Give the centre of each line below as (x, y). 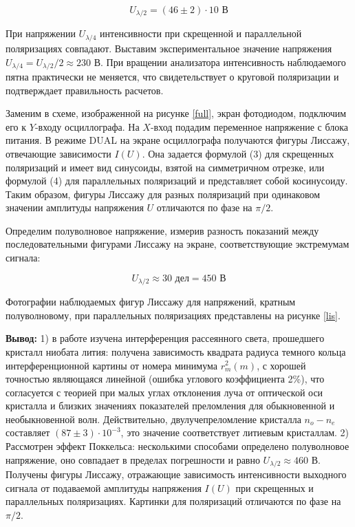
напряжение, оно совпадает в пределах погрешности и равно (133, 459)
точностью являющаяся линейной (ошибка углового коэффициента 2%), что (165, 379)
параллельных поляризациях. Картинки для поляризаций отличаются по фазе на (173, 501)
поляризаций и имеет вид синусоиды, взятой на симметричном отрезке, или (165, 167)
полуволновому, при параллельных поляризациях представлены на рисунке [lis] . (173, 315)
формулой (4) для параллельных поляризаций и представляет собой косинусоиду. (177, 181)
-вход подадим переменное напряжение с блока (249, 126)
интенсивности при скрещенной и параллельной (201, 33)
